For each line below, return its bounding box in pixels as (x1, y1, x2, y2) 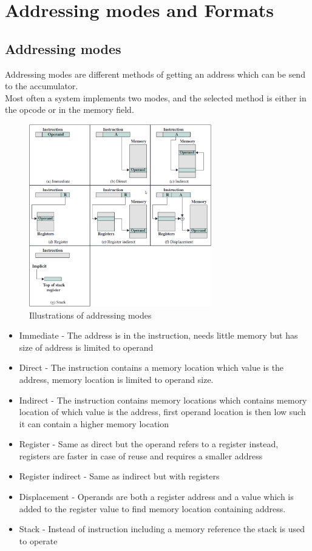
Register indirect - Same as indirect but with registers (19, 470, 220, 482)
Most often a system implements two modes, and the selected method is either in (5, 91, 307, 104)
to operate (19, 534, 58, 547)
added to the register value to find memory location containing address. (19, 502, 286, 515)
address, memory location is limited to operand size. (19, 373, 214, 385)
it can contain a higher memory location (19, 417, 169, 430)
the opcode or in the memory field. (5, 103, 134, 116)
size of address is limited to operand (19, 340, 154, 353)
